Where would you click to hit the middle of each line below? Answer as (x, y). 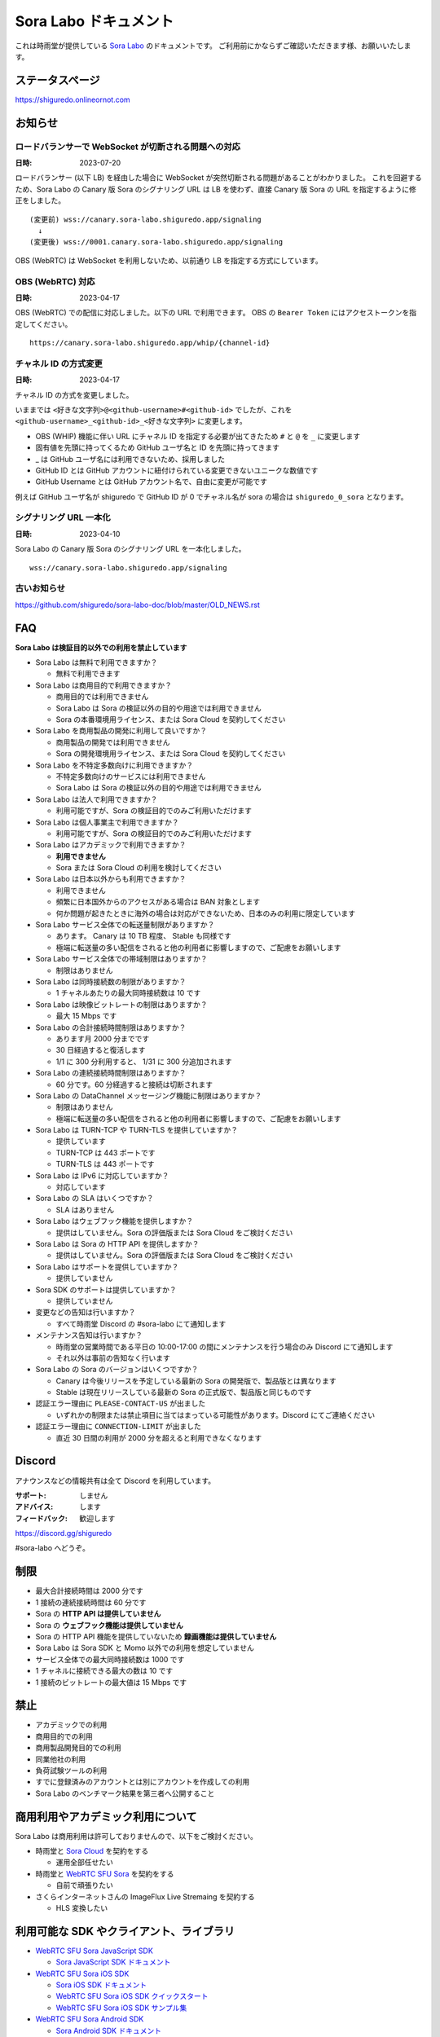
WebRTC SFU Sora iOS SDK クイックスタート (132, 1996)
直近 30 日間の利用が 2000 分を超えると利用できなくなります (159, 1437)
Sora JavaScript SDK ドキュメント (113, 1962)
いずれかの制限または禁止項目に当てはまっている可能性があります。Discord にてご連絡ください (215, 1414)
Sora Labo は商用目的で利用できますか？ (104, 685)
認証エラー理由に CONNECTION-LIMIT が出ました (118, 1427)
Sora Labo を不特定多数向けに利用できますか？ (114, 765)
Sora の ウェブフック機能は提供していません (109, 1625)
